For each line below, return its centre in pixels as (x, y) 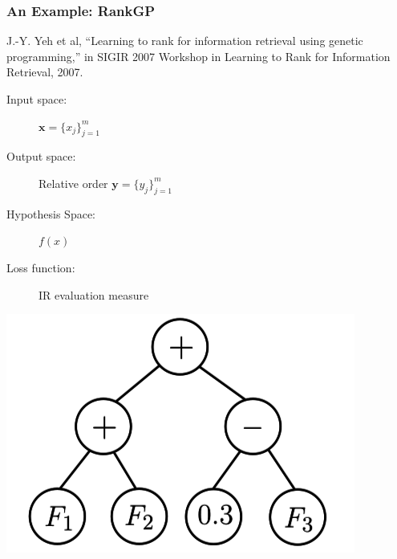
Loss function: (41, 267)
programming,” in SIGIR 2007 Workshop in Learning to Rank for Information (198, 56)
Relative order (73, 183)
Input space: (37, 99)
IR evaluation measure (94, 294)
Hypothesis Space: (51, 213)
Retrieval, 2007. (45, 72)
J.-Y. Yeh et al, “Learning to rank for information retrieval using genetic (185, 41)
